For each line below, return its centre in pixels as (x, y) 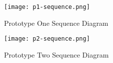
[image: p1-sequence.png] (47, 7)
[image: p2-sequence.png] (47, 39)
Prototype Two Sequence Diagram (56, 54)
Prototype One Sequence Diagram (56, 23)
